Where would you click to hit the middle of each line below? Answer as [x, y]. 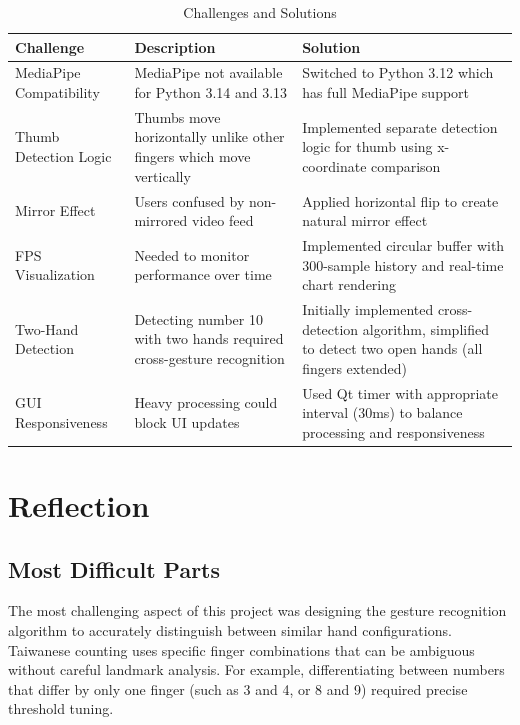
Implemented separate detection [400, 126]
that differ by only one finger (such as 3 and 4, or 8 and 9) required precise [238, 688]
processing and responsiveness [393, 431]
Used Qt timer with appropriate [400, 392]
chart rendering [349, 284]
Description [175, 46]
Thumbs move [177, 116]
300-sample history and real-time [403, 264]
